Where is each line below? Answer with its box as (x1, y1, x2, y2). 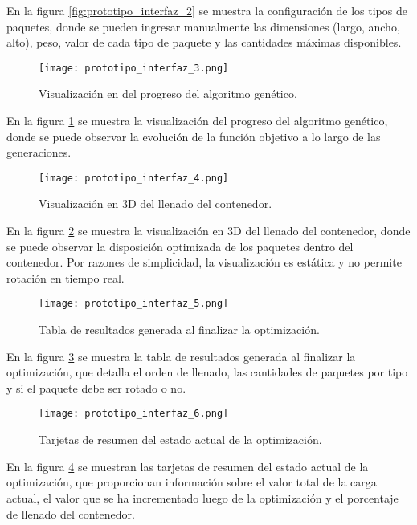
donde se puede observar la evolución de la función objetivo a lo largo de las (6, 128, 381, 144)
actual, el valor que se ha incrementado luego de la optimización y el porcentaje (6, 489, 399, 506)
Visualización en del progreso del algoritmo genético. (39, 85, 297, 102)
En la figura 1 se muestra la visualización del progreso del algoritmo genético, (6, 112, 388, 129)
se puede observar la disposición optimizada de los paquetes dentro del (6, 238, 354, 254)
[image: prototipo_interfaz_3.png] (39, 62, 229, 74)
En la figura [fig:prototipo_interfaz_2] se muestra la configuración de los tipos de (6, 2, 407, 18)
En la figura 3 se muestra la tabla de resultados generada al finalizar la (6, 348, 356, 364)
